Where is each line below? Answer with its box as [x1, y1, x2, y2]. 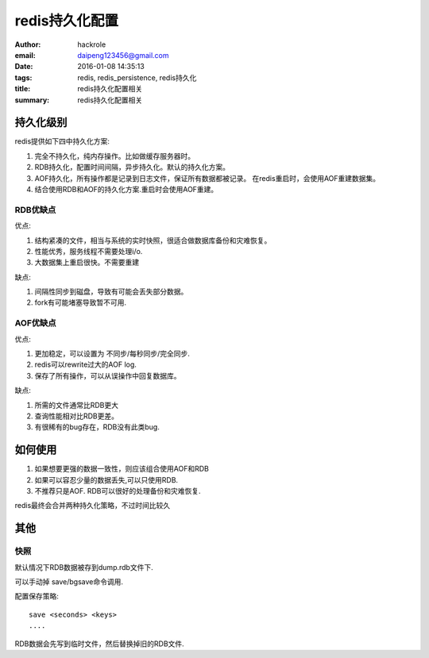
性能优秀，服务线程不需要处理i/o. [34, 246, 143, 256]
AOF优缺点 [14, 317, 56, 329]
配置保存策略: [14, 591, 60, 601]
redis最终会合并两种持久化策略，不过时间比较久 [14, 501, 171, 510]
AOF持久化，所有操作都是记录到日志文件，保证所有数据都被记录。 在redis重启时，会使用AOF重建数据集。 [34, 173, 381, 183]
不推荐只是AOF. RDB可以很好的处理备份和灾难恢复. [34, 487, 201, 496]
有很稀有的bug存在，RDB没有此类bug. [34, 422, 160, 432]
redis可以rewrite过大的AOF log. [34, 360, 137, 369]
